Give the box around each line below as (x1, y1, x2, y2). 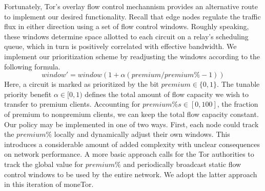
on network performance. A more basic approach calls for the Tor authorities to (4, 149, 254, 159)
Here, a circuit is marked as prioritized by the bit (4, 79, 159, 89)
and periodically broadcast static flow (123, 158, 241, 169)
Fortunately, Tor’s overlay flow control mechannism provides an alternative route (4, 1, 258, 11)
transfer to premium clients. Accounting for (4, 99, 140, 109)
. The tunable (217, 79, 260, 89)
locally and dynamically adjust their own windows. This (54, 129, 230, 139)
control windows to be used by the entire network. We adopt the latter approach (4, 169, 257, 179)
